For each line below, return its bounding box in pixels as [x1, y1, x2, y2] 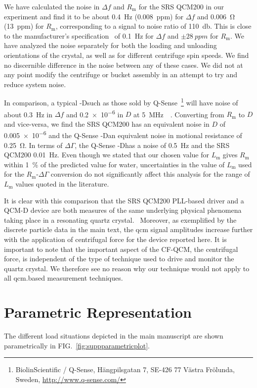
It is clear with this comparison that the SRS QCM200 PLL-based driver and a [4, 195, 244, 205]
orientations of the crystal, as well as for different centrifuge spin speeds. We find [4, 49, 249, 60]
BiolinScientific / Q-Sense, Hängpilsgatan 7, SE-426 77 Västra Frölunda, [15, 364, 235, 375]
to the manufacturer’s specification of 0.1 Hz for [4, 30, 154, 41]
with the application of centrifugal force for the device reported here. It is [4, 234, 227, 244]
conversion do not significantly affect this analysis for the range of [50, 169, 250, 179]
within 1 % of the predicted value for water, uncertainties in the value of [4, 159, 225, 169]
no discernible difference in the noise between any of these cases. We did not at [4, 59, 243, 70]
